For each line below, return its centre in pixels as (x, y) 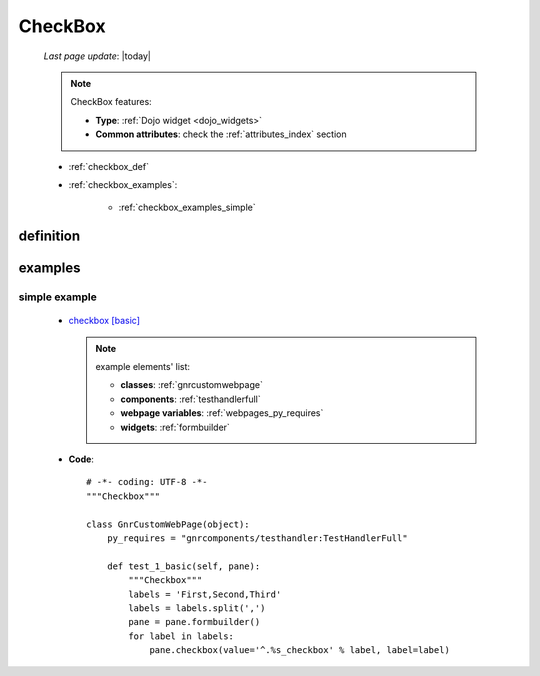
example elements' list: (142, 367)
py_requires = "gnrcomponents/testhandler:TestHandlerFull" (257, 538)
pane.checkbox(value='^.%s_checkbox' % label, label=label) (299, 650)
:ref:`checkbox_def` (109, 166)
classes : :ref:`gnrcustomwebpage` (192, 385)
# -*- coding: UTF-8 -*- (147, 482)
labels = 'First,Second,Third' (205, 594)
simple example (57, 297)
